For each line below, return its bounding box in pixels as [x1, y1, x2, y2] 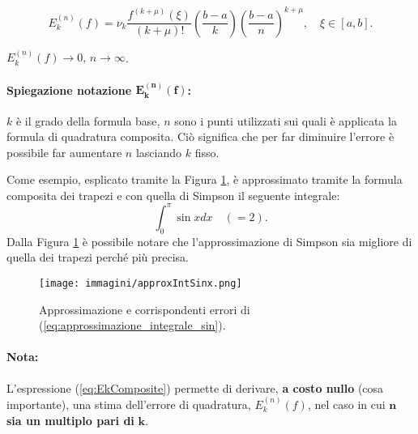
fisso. [194, 143, 220, 160]
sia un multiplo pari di [6, 411, 134, 428]
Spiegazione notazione [6, 81, 132, 98]
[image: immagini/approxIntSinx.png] [39, 277, 242, 289]
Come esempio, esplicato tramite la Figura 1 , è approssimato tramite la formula [6, 171, 403, 188]
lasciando [135, 143, 182, 160]
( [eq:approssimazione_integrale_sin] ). [39, 317, 226, 334]
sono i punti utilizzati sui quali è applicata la [174, 112, 397, 129]
